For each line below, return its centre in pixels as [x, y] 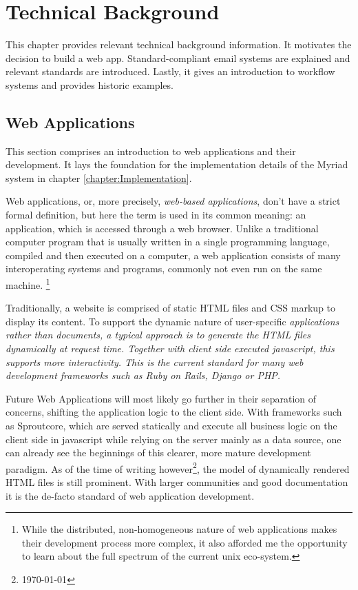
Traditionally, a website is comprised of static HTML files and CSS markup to [171, 308]
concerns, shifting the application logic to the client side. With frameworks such [174, 412]
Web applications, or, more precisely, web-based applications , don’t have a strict [173, 201]
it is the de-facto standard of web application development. [130, 495]
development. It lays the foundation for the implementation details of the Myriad [177, 164]
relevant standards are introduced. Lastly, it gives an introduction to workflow [170, 71]
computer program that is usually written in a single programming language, [168, 242]
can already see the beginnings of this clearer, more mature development [158, 452]
